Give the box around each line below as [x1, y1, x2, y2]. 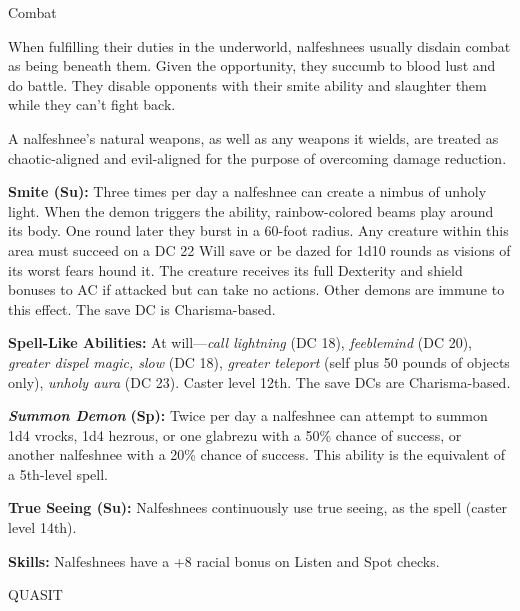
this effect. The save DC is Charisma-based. [8, 298, 276, 319]
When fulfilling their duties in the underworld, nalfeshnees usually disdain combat [8, 35, 511, 56]
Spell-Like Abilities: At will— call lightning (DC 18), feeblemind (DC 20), [8, 332, 473, 353]
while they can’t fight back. [8, 94, 176, 115]
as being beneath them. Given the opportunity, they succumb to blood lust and [8, 55, 496, 76]
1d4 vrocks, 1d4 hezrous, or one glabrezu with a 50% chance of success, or [8, 424, 462, 445]
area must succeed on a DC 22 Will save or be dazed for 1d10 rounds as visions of [8, 239, 511, 260]
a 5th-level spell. [8, 463, 109, 484]
